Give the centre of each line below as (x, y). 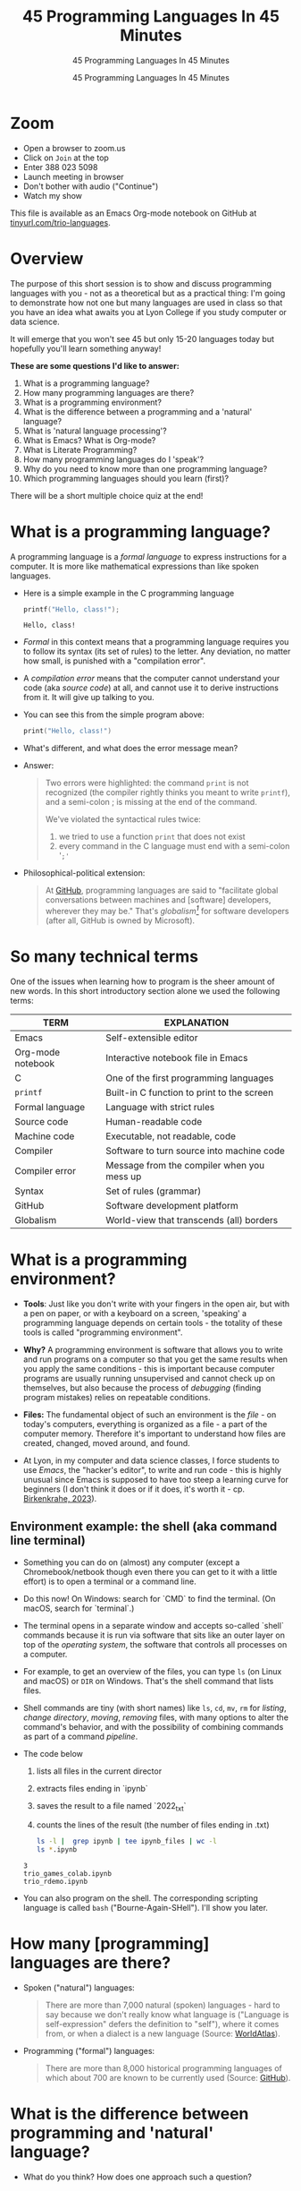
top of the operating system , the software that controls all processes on (155, 1644)
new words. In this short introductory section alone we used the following (145, 990)
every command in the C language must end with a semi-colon (174, 846)
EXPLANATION (196, 1023)
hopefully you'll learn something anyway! (86, 348)
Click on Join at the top (66, 158)
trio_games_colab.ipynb (67, 1874)
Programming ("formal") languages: (89, 2051)
